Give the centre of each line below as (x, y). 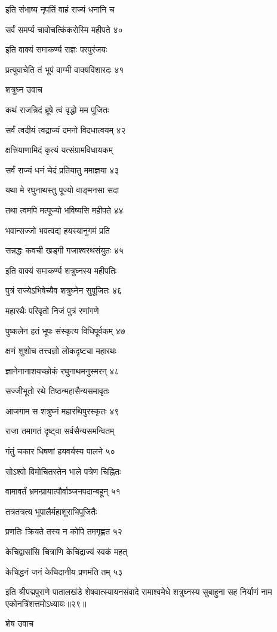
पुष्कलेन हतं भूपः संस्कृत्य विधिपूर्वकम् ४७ (65, 330)
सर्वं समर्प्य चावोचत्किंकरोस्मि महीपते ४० (64, 29)
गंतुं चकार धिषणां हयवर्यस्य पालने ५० (60, 451)
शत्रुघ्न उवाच (24, 89)
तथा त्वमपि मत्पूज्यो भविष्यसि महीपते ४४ (64, 210)
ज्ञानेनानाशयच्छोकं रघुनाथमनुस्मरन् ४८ (62, 370)
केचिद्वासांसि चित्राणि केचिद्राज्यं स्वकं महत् (66, 552)
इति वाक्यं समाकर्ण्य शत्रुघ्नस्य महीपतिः (61, 270)
